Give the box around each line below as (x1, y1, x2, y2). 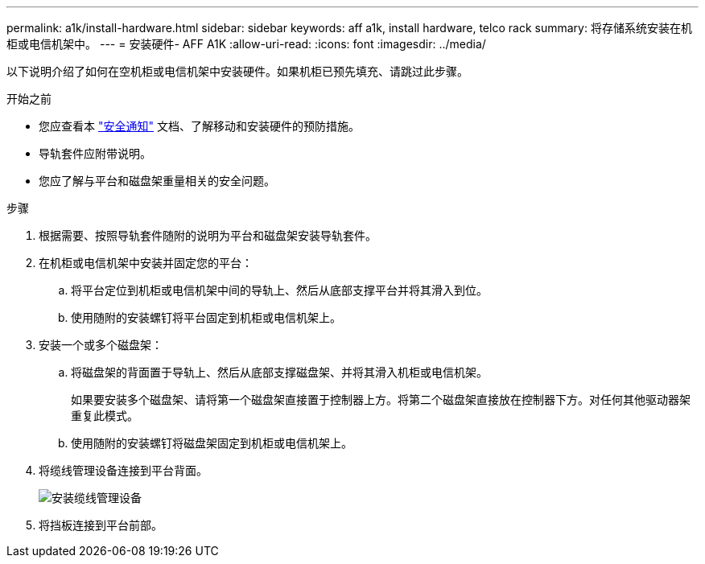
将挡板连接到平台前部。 (39, 518, 163, 532)
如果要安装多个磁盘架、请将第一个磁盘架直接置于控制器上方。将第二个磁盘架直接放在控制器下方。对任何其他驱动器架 (71, 393, 691, 406)
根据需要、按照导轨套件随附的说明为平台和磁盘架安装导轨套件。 (39, 228, 377, 242)
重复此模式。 (71, 409, 138, 422)
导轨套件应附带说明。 (39, 146, 151, 160)
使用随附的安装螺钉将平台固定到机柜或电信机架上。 (71, 311, 341, 324)
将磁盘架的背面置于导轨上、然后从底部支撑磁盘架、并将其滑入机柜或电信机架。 (71, 365, 488, 379)
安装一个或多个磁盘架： (39, 338, 163, 352)
